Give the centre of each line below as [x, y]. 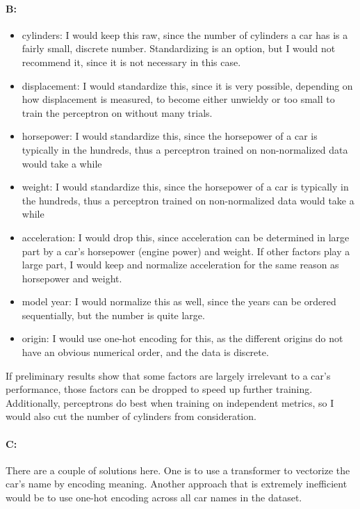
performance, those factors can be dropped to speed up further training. [159, 389]
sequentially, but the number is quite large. [113, 315]
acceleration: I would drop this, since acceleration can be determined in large [186, 237]
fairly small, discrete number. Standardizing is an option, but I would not [179, 48]
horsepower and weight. [72, 278]
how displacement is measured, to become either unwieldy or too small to [178, 99]
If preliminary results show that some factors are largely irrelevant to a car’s [168, 375]
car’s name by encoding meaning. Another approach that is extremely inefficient [177, 484]
